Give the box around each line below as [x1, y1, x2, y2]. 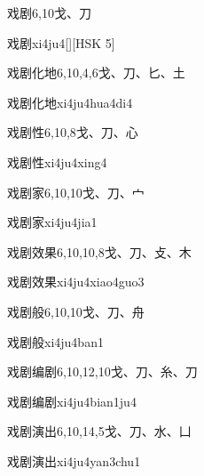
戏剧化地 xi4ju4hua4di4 [7, 93, 133, 111]
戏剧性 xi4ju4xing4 [7, 152, 107, 171]
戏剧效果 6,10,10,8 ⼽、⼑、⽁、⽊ [7, 242, 192, 261]
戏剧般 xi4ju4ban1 [7, 332, 104, 351]
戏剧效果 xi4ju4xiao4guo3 [7, 272, 145, 291]
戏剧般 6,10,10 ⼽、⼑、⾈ [7, 302, 145, 320]
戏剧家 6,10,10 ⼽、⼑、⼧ [7, 182, 145, 201]
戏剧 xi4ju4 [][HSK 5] [7, 33, 115, 52]
